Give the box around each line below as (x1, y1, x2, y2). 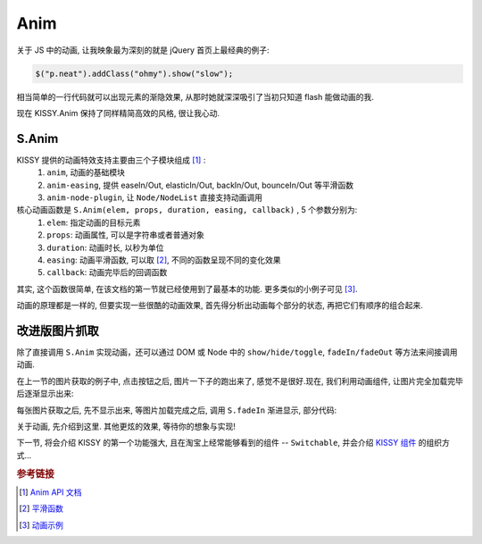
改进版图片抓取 (16, 322, 99, 339)
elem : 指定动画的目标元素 (46, 217, 141, 228)
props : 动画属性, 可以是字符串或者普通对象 (46, 230, 205, 240)
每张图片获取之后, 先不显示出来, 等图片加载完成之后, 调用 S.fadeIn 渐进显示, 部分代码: (16, 405, 337, 415)
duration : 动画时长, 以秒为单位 (46, 242, 164, 253)
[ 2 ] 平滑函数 (19, 503, 64, 514)
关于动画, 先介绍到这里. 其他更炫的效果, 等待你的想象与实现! (16, 421, 236, 431)
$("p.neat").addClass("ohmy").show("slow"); (35, 68, 234, 79)
